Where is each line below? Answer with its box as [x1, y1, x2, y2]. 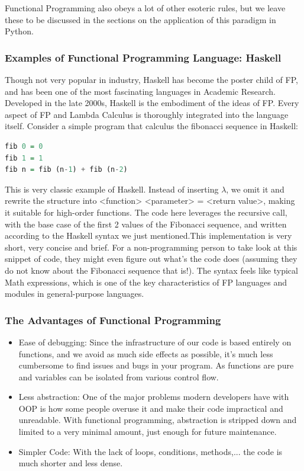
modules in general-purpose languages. [5, 287, 144, 300]
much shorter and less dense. [18, 457, 123, 469]
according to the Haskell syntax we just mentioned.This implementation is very [5, 229, 292, 242]
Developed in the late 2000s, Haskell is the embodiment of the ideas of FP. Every [5, 97, 299, 109]
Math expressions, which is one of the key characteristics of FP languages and [5, 275, 287, 288]
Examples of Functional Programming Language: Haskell [5, 50, 282, 65]
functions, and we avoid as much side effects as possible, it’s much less [18, 347, 273, 360]
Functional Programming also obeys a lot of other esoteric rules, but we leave [5, 2, 286, 14]
